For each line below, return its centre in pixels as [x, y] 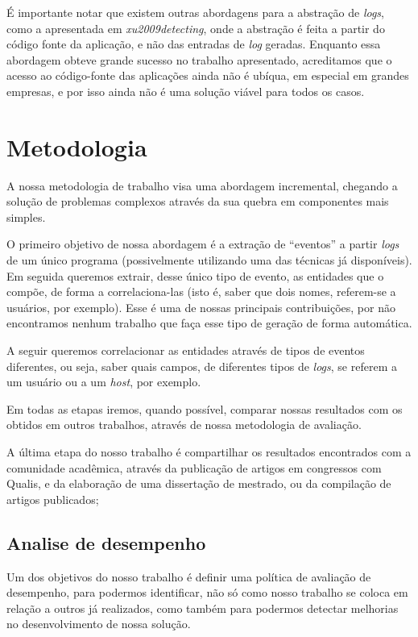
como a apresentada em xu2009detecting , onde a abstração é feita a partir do [196, 28]
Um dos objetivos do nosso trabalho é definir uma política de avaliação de [189, 576]
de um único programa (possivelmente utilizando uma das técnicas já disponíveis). [209, 260]
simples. [26, 216]
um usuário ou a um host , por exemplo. [104, 382]
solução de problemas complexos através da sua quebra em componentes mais [198, 201]
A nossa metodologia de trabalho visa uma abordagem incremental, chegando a [202, 185]
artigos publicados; [53, 499]
